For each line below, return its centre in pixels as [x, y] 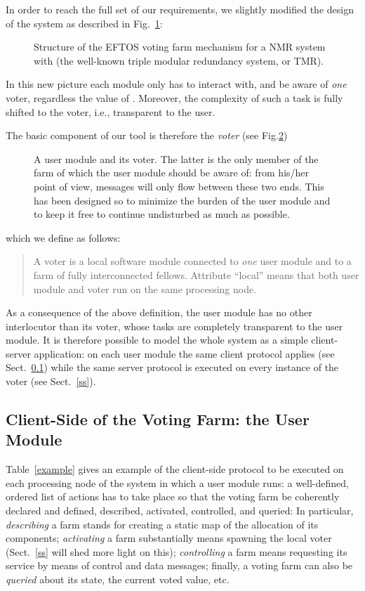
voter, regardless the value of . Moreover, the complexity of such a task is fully [174, 97]
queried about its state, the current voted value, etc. [118, 579]
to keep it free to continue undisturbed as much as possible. [162, 214]
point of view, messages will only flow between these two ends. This [179, 186]
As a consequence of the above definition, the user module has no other [159, 312]
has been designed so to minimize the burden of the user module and [182, 200]
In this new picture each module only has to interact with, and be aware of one [176, 84]
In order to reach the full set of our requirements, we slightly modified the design [180, 9]
